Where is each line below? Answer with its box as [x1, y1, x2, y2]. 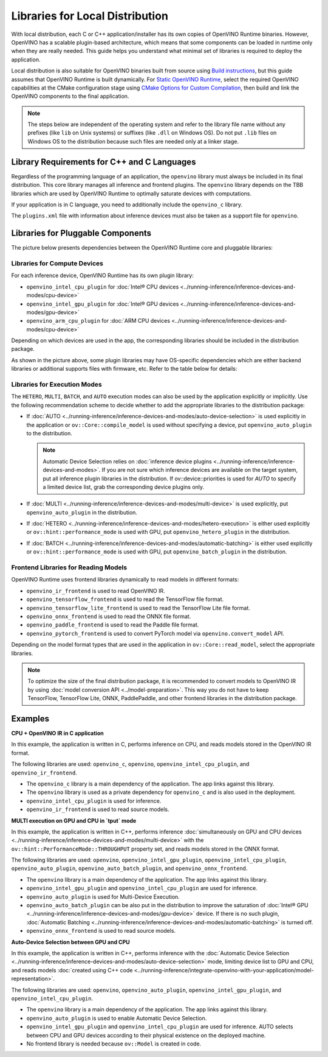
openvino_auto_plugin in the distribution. [26, 508, 138, 516]
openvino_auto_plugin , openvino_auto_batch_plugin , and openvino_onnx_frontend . [11, 865, 248, 872]
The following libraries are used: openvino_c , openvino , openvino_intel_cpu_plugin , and [11, 760, 250, 768]
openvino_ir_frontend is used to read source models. [26, 806, 169, 813]
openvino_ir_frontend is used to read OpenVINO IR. [26, 587, 165, 594]
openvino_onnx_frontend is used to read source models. [26, 927, 176, 935]
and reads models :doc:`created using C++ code [11, 966, 133, 974]
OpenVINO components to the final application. [11, 93, 129, 100]
